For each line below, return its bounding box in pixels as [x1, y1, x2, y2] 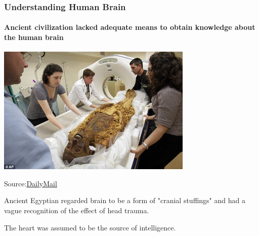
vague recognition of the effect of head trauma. [4, 205, 149, 216]
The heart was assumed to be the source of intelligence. [4, 222, 176, 232]
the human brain [4, 32, 64, 43]
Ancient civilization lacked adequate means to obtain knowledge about [4, 22, 255, 32]
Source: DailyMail [4, 178, 57, 188]
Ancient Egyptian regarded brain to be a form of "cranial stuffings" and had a [4, 195, 245, 206]
